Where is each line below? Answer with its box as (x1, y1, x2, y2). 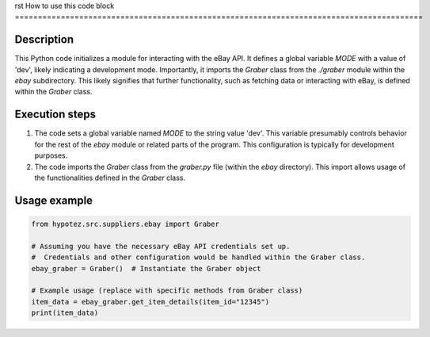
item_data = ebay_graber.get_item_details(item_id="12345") (31, 297, 270, 306)
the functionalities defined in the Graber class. (34, 173, 186, 182)
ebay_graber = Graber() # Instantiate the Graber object (31, 264, 261, 273)
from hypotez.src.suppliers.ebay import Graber (31, 219, 219, 228)
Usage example (14, 193, 93, 207)
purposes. (34, 151, 68, 160)
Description (14, 33, 74, 47)
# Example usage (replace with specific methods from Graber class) (31, 286, 303, 295)
